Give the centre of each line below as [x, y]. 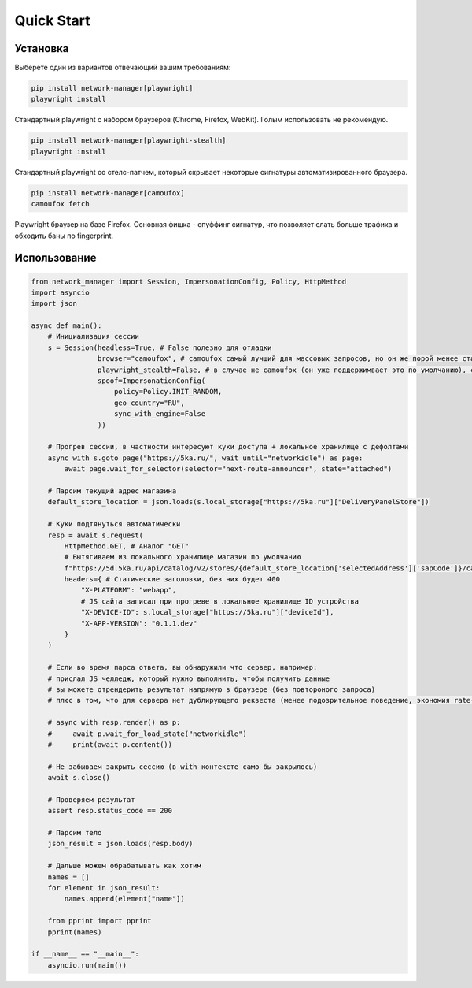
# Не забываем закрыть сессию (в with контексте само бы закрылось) [183, 767]
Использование [55, 258]
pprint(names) [75, 932]
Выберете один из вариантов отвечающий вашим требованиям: [123, 68]
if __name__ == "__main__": [85, 954]
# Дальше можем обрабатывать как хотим [125, 866]
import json [54, 304]
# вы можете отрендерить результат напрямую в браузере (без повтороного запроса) [212, 689]
